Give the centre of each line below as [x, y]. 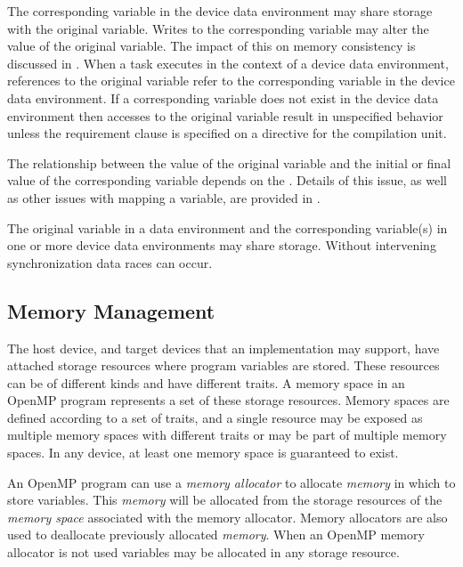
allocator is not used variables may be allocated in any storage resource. [203, 552]
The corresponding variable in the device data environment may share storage [220, 11]
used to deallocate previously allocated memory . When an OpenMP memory [216, 535]
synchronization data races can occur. [110, 262]
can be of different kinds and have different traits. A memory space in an [206, 382]
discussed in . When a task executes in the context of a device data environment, [228, 63]
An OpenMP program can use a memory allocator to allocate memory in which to [231, 482]
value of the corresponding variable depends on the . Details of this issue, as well [227, 180]
